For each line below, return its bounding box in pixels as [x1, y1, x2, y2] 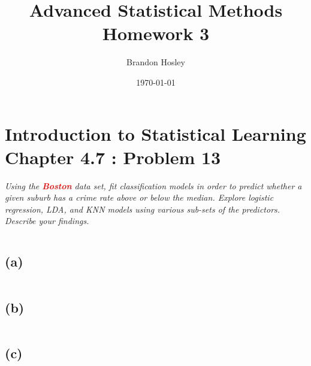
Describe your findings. [5, 214, 89, 227]
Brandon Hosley [126, 56, 185, 68]
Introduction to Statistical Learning [5, 121, 306, 146]
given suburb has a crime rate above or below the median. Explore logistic [5, 191, 274, 204]
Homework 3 [102, 21, 210, 46]
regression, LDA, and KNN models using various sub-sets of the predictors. [5, 202, 280, 215]
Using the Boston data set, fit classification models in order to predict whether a [5, 179, 302, 192]
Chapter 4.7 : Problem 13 [5, 144, 221, 169]
